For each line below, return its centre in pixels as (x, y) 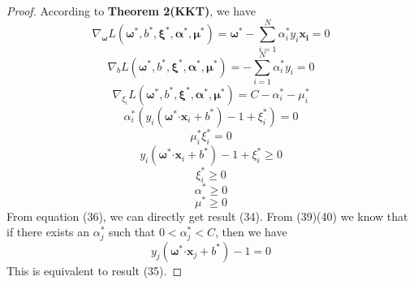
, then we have (251, 232)
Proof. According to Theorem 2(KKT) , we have (131, 11)
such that (132, 232)
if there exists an (48, 232)
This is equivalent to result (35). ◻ (95, 270)
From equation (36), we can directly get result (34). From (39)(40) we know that (207, 216)
